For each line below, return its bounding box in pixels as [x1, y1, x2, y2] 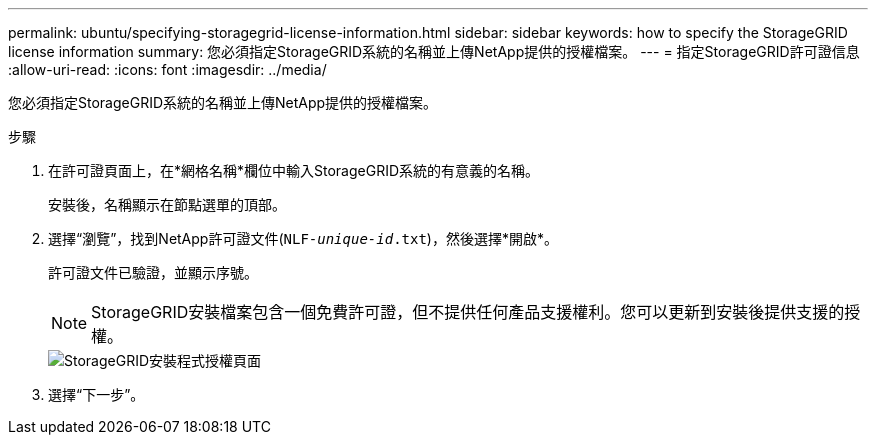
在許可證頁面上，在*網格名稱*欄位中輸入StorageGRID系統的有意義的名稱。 [48, 162, 540, 179]
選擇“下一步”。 [48, 386, 145, 403]
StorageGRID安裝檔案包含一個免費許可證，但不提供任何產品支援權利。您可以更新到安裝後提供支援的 [91, 302, 845, 322]
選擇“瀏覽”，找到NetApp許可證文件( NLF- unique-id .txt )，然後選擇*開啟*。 [48, 230, 558, 247]
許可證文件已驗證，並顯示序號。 [48, 264, 258, 281]
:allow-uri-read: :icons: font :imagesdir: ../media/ [8, 61, 327, 78]
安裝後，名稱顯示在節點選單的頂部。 [48, 196, 286, 213]
